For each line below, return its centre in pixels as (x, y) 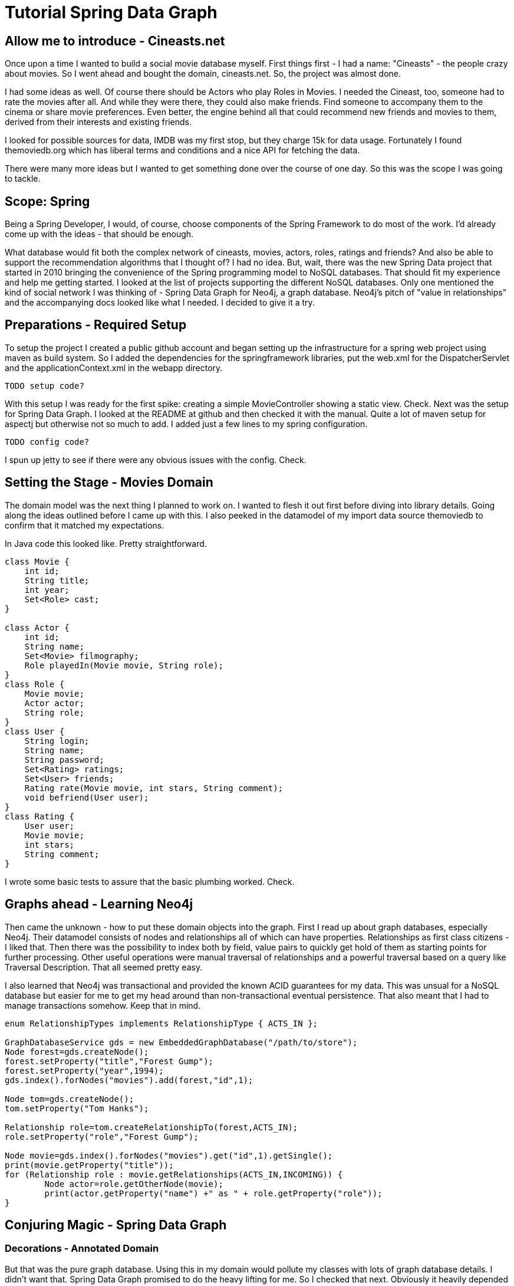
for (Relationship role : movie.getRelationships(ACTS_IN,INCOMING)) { (174, 1174)
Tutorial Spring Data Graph (111, 12)
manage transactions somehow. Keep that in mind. (103, 1005)
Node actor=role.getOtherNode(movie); (134, 1184)
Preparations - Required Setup (96, 325)
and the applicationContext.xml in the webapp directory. (114, 368)
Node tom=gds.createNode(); (70, 1099)
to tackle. (23, 179)
